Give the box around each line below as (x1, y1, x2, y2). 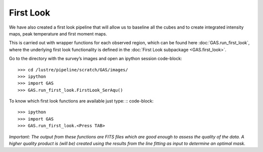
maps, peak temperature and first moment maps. (9, 31, 107, 36)
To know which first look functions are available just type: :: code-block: (9, 98, 154, 104)
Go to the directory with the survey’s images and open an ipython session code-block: (9, 56, 182, 62)
